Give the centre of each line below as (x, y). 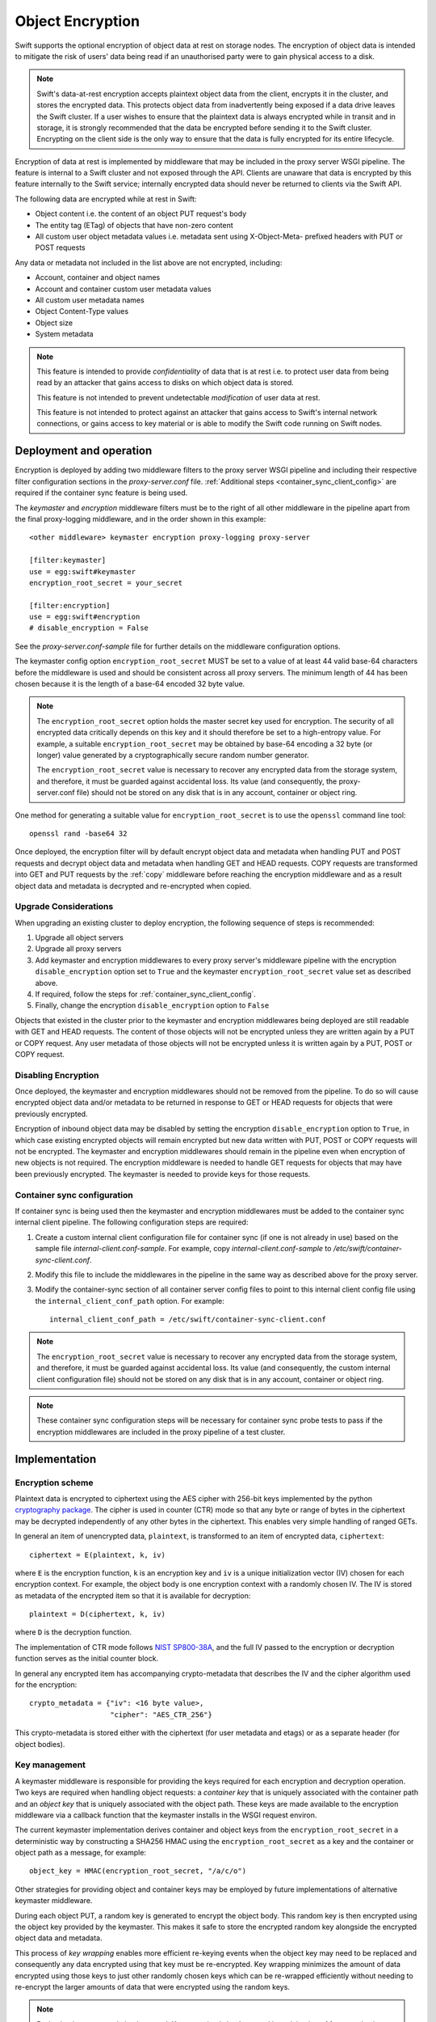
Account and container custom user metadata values (123, 289)
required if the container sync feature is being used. (101, 493)
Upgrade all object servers (80, 937)
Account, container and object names (98, 277)
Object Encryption (78, 21)
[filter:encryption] (70, 605)
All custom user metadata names (90, 300)
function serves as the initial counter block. (87, 1659)
